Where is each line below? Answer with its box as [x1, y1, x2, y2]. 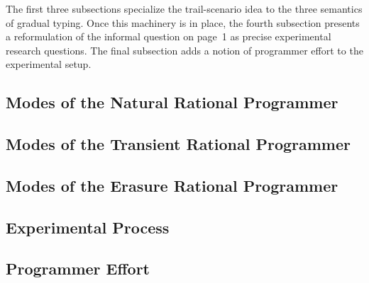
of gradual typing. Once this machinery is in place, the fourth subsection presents [6, 15, 360, 30]
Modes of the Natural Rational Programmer [6, 91, 338, 113]
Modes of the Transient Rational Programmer [6, 133, 351, 155]
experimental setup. [6, 57, 92, 71]
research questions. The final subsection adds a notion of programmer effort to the [6, 42, 363, 57]
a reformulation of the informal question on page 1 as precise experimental [6, 29, 331, 44]
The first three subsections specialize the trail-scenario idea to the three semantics [6, 1, 363, 16]
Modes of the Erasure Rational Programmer [6, 174, 338, 196]
